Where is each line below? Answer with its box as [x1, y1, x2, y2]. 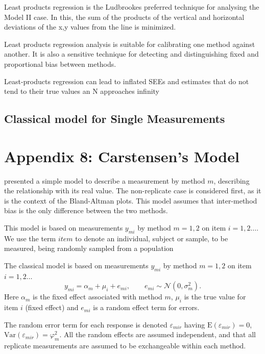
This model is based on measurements [4, 222, 123, 233]
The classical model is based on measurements [4, 260, 149, 271]
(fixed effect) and [25, 302, 79, 313]
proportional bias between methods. [4, 58, 116, 69]
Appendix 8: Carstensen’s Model [4, 145, 239, 166]
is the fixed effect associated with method [33, 291, 162, 302]
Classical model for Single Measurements [4, 111, 225, 127]
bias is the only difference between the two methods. [4, 205, 168, 216]
